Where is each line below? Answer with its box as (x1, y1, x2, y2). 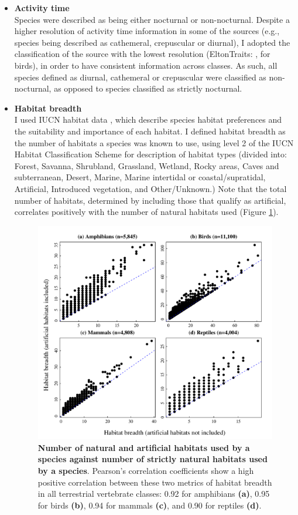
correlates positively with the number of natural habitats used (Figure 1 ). (14, 206, 279, 218)
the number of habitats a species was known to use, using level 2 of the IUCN (14, 136, 294, 149)
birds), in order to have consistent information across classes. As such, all (14, 59, 278, 71)
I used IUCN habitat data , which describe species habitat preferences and (14, 113, 282, 126)
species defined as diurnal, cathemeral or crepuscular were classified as (14, 70, 266, 83)
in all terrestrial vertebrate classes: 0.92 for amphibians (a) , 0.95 (37, 487, 270, 500)
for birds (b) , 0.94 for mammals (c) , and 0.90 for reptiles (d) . (37, 499, 262, 511)
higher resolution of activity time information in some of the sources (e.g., (14, 25, 280, 37)
